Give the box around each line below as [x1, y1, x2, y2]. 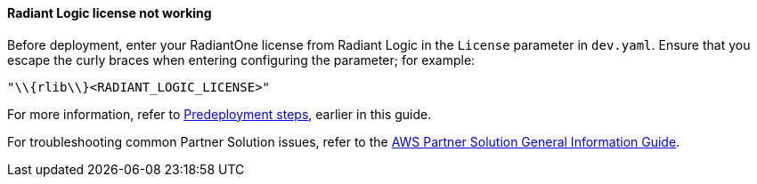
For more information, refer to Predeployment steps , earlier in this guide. [7, 106, 432, 122]
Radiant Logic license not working [7, 5, 212, 20]
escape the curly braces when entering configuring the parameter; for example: [7, 52, 476, 68]
